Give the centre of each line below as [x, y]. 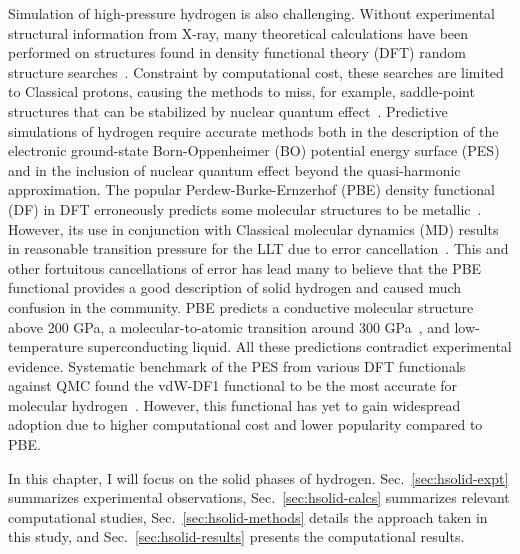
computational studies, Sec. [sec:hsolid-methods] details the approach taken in [248, 516]
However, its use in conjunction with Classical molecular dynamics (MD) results [253, 228]
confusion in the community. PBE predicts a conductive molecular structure [241, 306]
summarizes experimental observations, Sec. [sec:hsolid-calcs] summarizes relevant [259, 497]
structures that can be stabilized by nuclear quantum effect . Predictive [228, 110]
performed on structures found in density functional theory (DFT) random [237, 52]
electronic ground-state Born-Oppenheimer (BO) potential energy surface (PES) [254, 150]
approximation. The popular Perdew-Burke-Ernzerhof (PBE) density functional [251, 189]
